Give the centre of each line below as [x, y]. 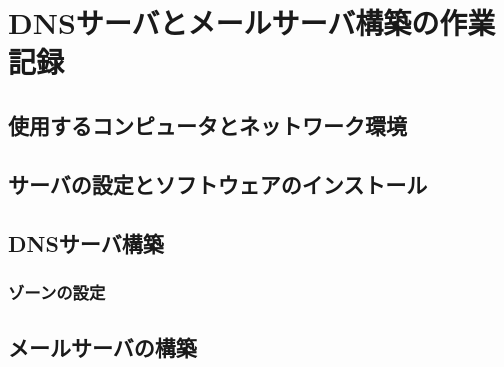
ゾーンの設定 [57, 291]
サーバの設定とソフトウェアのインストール [218, 183]
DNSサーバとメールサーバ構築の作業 [252, 22]
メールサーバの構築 [102, 347]
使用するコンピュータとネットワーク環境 [207, 124]
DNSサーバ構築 [86, 242]
